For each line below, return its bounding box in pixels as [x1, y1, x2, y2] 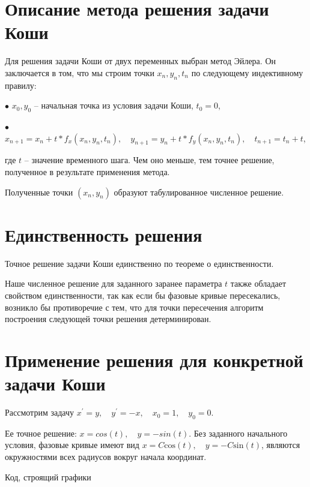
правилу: [5, 79, 37, 91]
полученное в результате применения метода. [5, 166, 170, 178]
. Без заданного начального [189, 426, 288, 439]
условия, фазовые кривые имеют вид [5, 438, 139, 451]
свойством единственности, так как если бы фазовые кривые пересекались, [5, 288, 281, 301]
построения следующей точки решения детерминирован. [5, 312, 211, 325]
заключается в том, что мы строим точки [5, 66, 154, 79]
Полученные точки [5, 185, 73, 198]
